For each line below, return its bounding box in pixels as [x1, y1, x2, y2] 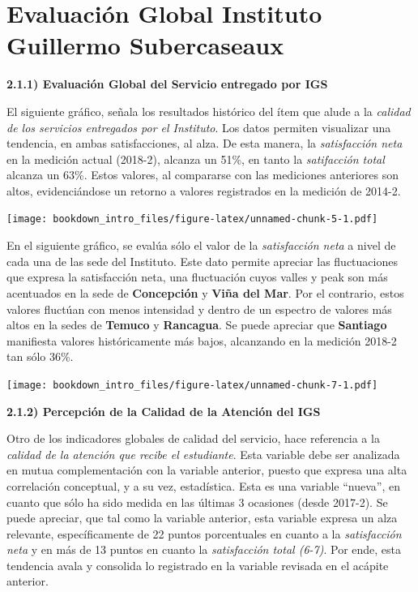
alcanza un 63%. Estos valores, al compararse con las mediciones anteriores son [6, 166, 399, 183]
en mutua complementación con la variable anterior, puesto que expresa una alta [6, 461, 407, 478]
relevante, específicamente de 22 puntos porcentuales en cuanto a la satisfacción [6, 525, 402, 542]
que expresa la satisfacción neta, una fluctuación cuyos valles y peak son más [6, 268, 388, 285]
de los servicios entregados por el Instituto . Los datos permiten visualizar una [6, 118, 391, 135]
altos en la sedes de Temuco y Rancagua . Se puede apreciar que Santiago [6, 316, 387, 333]
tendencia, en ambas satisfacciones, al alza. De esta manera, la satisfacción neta [6, 135, 403, 152]
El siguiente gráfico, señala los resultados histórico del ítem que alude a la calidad [6, 102, 411, 119]
